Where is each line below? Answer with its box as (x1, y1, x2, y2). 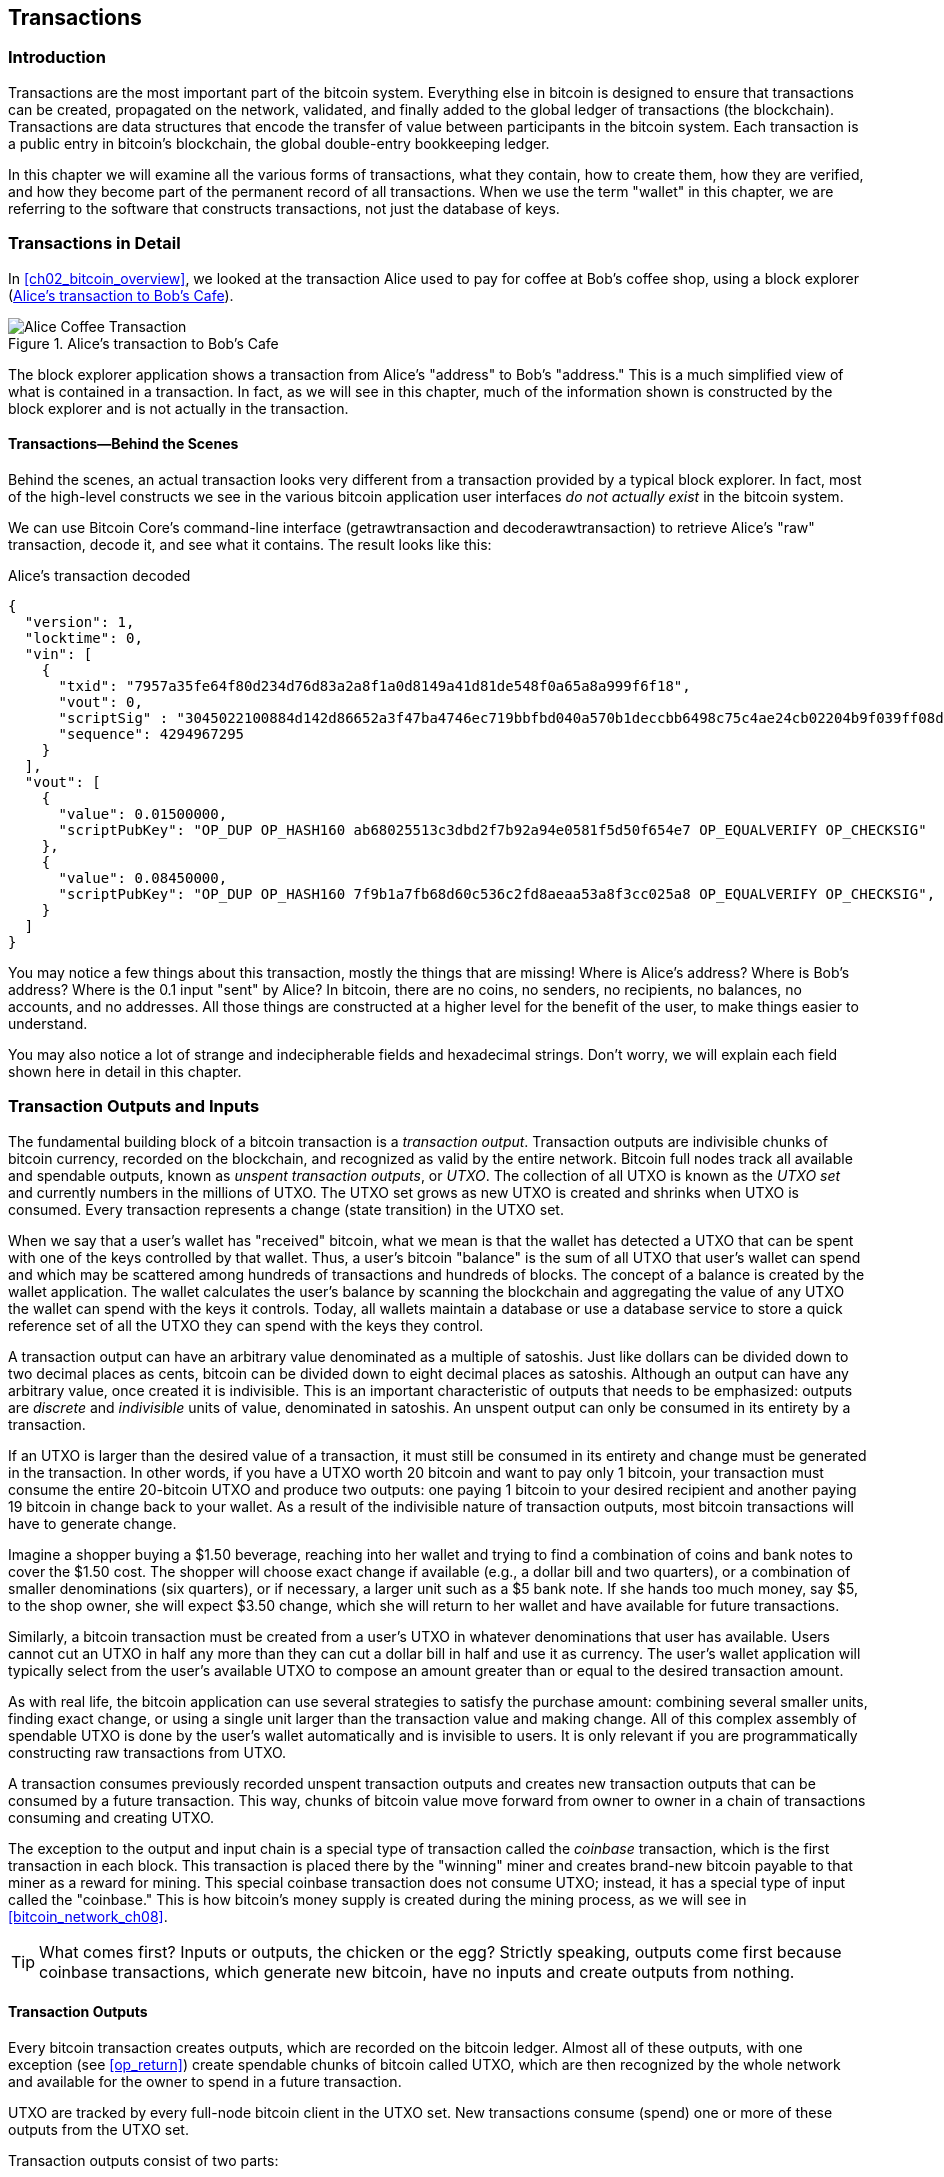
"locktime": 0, (24, 629, 143, 646)
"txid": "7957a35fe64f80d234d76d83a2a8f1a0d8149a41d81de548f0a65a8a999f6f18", (58, 677, 691, 694)
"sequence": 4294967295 (58, 725, 245, 742)
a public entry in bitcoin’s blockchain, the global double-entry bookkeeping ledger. (8, 134, 550, 152)
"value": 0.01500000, (58, 805, 228, 822)
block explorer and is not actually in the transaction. (8, 399, 349, 417)
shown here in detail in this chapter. (8, 1062, 242, 1080)
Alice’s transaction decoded (8, 566, 191, 584)
